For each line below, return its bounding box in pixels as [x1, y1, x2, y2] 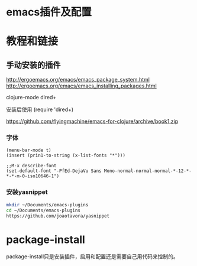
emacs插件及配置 [6, 5, 92, 19]
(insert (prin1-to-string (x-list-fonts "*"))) [6, 153, 126, 158]
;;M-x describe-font [6, 163, 57, 169]
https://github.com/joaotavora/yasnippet [6, 213, 110, 219]
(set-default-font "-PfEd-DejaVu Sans [6, 168, 102, 174]
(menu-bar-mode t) [6, 147, 51, 154]
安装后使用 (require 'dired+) [6, 106, 74, 113]
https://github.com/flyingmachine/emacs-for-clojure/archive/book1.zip [6, 118, 179, 125]
